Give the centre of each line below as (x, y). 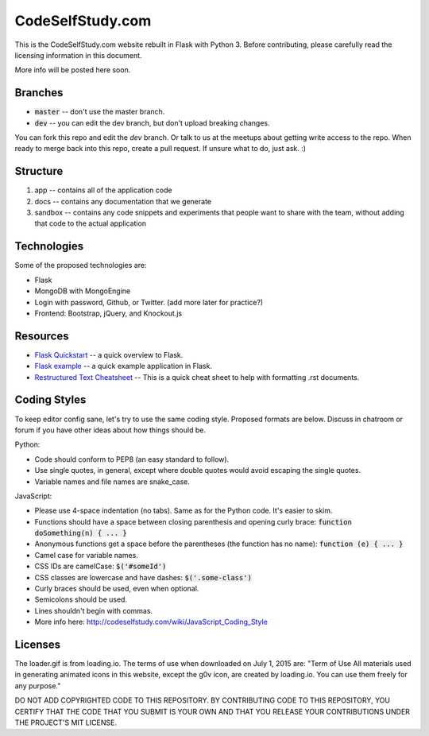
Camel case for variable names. (87, 555)
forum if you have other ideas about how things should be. (110, 430)
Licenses (38, 645)
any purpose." (38, 686)
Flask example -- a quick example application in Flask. (123, 366)
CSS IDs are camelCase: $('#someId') (100, 566)
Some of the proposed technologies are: (81, 265)
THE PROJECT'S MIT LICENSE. (66, 722)
